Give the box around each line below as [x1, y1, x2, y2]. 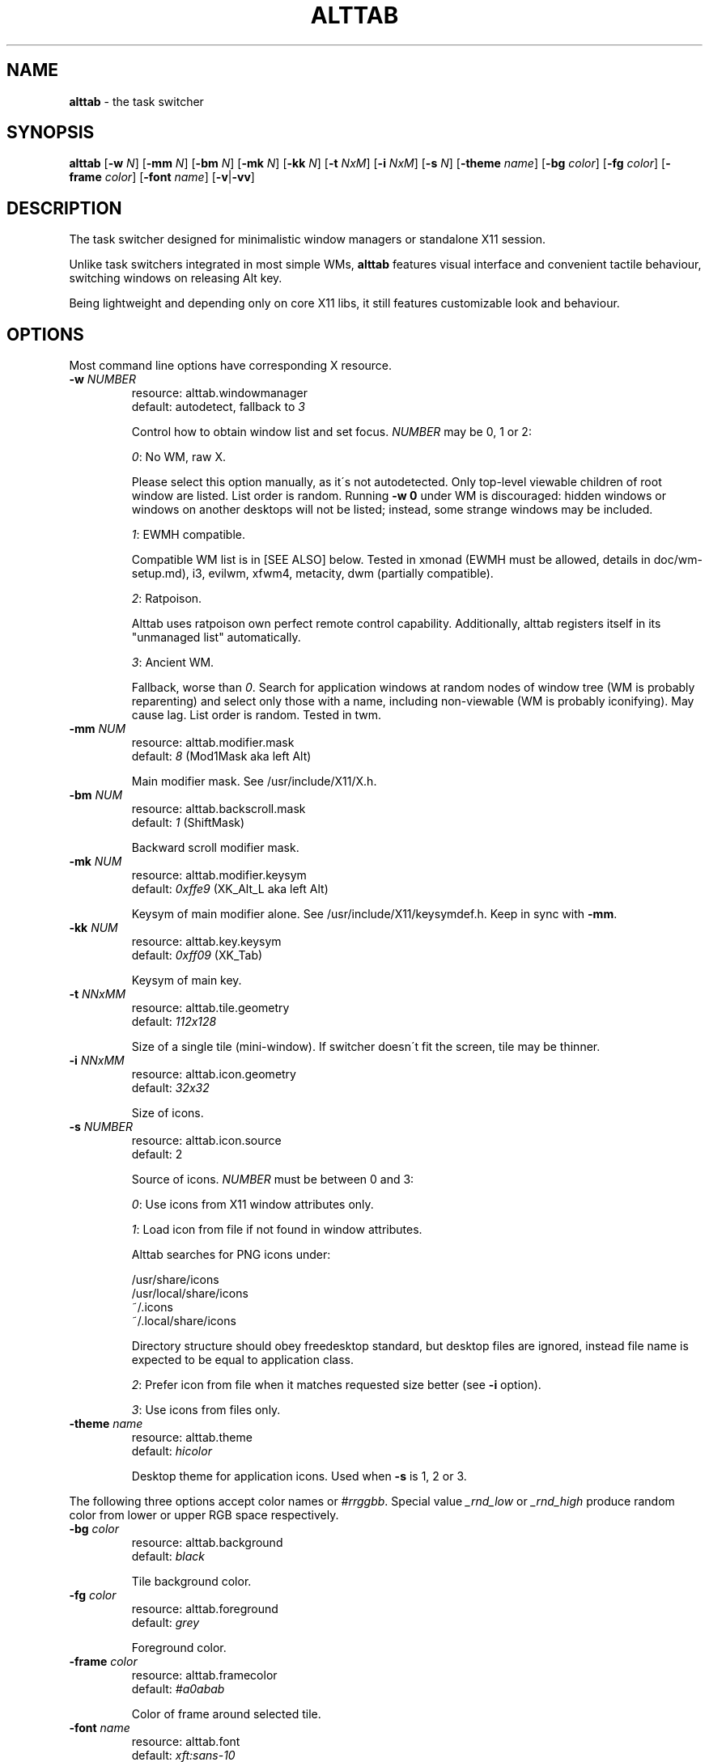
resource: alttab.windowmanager [131, 386, 308, 400]
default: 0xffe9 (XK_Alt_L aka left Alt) [131, 882, 329, 896]
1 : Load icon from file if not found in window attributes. [131, 1222, 422, 1237]
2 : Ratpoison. [131, 591, 202, 606]
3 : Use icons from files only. [131, 1403, 281, 1417]
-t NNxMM [69, 987, 126, 1002]
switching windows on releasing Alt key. [69, 271, 282, 286]
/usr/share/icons [131, 1273, 219, 1287]
